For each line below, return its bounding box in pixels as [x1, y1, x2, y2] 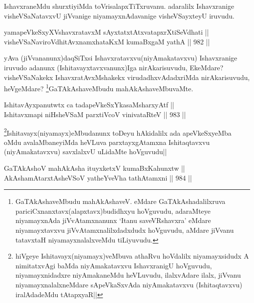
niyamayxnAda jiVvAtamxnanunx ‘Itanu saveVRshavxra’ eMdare [15, 215, 211, 225]
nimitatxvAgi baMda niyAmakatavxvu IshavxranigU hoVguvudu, [15, 260, 212, 270]
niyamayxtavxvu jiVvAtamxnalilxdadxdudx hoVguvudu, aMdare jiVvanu [15, 225, 234, 235]
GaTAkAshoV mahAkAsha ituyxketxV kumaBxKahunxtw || [4, 163, 185, 173]
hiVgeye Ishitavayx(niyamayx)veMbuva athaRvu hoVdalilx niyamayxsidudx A [15, 251, 249, 261]
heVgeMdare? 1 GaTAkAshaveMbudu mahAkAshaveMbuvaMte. [4, 82, 193, 93]
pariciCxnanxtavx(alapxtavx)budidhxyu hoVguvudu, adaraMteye [15, 205, 211, 216]
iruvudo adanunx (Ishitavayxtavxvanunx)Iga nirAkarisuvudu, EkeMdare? [4, 62, 224, 72]
